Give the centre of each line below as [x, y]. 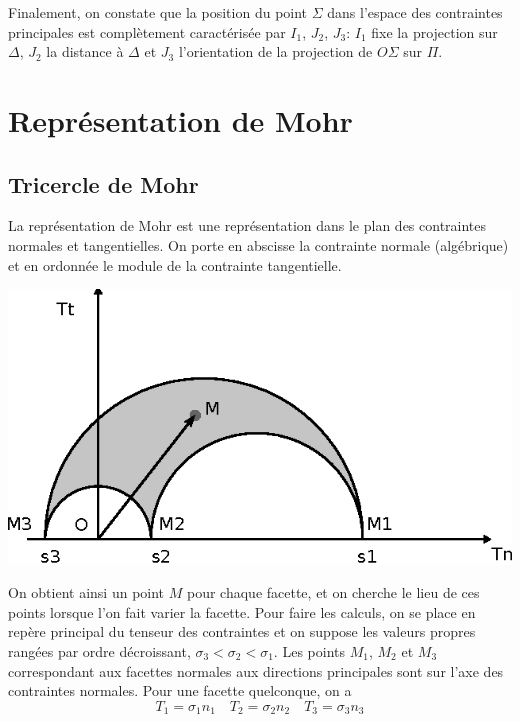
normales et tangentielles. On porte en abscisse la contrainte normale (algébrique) [258, 244]
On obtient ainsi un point [86, 592]
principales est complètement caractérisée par [147, 31]
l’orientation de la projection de [275, 51]
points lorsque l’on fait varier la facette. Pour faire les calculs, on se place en [242, 611]
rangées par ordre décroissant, [99, 650]
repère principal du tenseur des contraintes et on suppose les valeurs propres [242, 631]
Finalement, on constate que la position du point [158, 12]
